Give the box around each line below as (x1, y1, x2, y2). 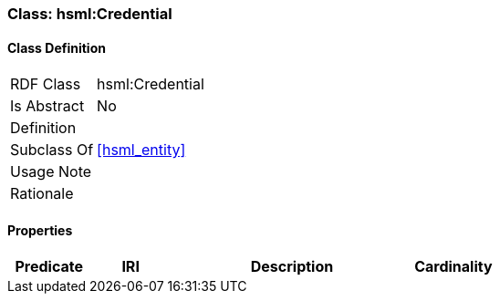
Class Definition (7, 39, 106, 56)
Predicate (15, 257, 83, 276)
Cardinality (414, 257, 493, 276)
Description (250, 257, 334, 276)
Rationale (10, 184, 74, 203)
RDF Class (10, 75, 81, 94)
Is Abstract (10, 97, 85, 116)
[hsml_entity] (97, 140, 186, 160)
